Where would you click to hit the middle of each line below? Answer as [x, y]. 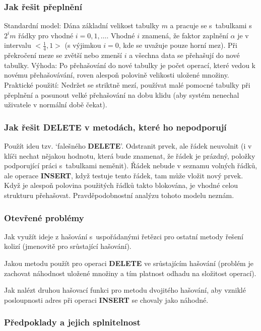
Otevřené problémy [44, 217]
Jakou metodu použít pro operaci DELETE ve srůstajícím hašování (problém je [129, 263]
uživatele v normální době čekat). [56, 105]
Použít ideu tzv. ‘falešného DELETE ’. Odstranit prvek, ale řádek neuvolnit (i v [128, 146]
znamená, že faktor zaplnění [185, 35]
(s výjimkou [83, 45]
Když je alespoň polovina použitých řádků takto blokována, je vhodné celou [121, 185]
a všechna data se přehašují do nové [184, 55]
